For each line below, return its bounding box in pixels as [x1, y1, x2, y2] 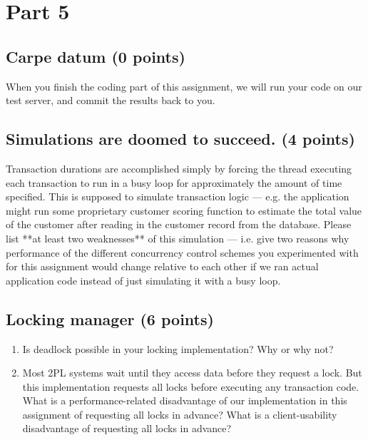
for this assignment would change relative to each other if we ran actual [6, 259, 319, 274]
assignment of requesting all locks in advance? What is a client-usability [22, 406, 337, 421]
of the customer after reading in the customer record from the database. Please [6, 217, 352, 232]
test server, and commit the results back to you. [6, 93, 215, 108]
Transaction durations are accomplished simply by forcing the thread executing [6, 160, 352, 175]
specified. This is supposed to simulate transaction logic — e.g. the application [6, 189, 349, 204]
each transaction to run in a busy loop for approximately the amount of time [6, 175, 342, 190]
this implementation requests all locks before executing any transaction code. [22, 379, 359, 394]
